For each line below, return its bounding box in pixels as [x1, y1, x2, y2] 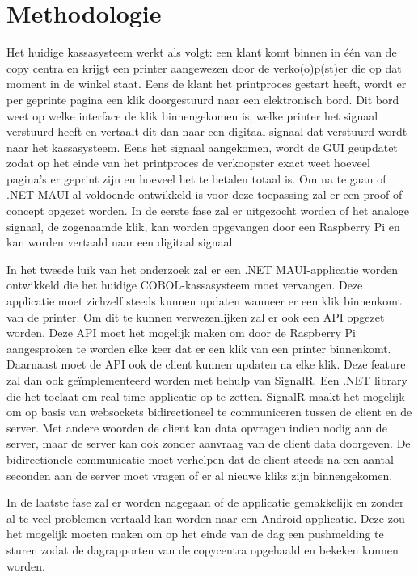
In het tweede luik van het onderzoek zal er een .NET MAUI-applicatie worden [6, 260, 399, 277]
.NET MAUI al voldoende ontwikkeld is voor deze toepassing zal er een [6, 186, 360, 203]
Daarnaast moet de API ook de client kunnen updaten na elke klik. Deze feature [6, 356, 406, 373]
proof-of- [363, 186, 407, 203]
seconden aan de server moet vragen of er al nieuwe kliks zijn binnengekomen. [6, 466, 393, 483]
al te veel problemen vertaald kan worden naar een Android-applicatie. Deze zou [6, 509, 405, 526]
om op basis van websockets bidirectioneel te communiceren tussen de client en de [6, 403, 412, 420]
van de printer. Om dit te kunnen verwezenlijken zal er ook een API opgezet [6, 308, 385, 325]
